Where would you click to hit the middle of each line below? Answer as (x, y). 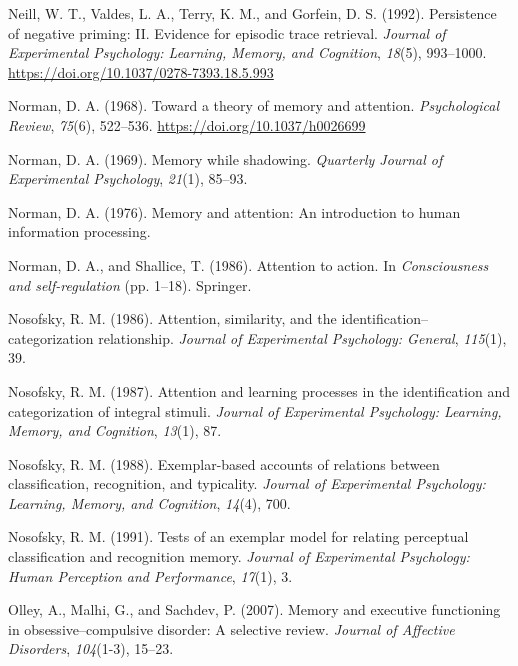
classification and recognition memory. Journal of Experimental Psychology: (239, 556)
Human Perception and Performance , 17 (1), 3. (150, 575)
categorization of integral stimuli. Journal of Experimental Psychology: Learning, (255, 410)
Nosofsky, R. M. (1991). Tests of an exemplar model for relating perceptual (238, 536)
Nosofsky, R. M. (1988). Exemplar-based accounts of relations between (224, 463)
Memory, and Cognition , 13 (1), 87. (115, 430)
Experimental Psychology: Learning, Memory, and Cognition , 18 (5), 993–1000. (247, 52)
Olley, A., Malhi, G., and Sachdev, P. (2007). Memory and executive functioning (254, 609)
